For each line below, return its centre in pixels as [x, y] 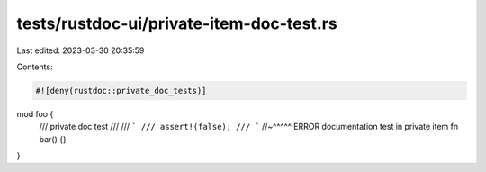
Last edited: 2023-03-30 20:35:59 [81, 50]
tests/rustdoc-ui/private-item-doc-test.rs [177, 23]
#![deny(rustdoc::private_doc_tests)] [121, 91]
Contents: [35, 67]
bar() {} [53, 139]
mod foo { [35, 113]
